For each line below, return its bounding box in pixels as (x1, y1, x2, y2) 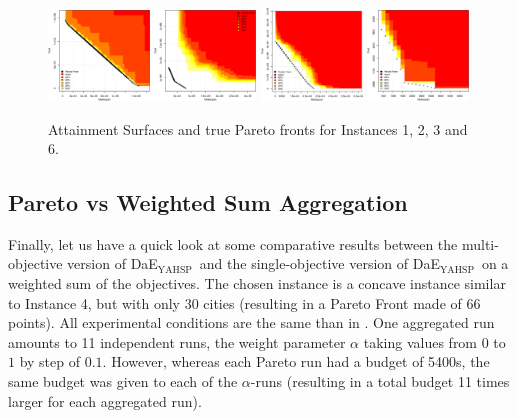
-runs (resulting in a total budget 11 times (250, 371, 510, 392)
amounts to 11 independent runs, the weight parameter (8, 331, 346, 352)
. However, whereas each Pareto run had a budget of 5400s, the (102, 351, 490, 372)
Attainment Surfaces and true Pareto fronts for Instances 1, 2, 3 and (48, 118, 468, 139)
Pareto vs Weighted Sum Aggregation (8, 187, 408, 218)
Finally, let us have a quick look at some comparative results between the (8, 233, 458, 254)
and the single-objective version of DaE (199, 253, 440, 274)
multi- (461, 233, 499, 254)
